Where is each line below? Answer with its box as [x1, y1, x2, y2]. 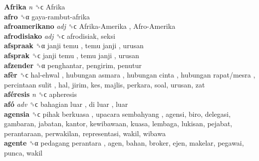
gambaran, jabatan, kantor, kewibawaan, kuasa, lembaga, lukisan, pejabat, [4, 118, 233, 129]
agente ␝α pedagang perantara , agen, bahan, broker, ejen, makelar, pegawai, [4, 138, 244, 148]
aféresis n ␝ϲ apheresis [4, 89, 77, 99]
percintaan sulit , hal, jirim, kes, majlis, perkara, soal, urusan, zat [4, 79, 205, 89]
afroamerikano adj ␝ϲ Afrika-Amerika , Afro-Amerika [4, 21, 176, 31]
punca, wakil [4, 147, 43, 158]
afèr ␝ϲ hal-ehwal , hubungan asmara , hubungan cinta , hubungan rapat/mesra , [4, 70, 256, 80]
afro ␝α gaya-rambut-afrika [4, 11, 90, 21]
